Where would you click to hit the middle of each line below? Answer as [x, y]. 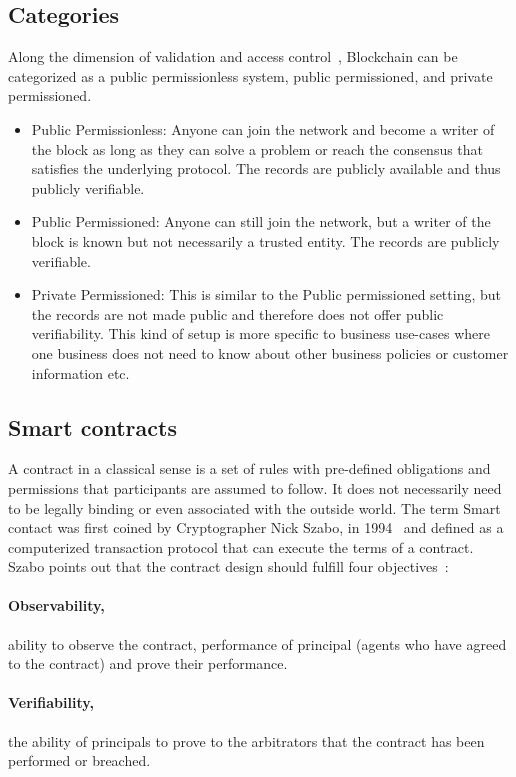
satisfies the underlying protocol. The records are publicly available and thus [266, 168]
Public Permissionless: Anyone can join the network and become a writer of [263, 128]
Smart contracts [92, 426]
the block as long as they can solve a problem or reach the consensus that [257, 148]
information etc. [80, 372]
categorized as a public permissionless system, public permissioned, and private [250, 75]
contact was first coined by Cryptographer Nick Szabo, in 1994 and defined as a [256, 527]
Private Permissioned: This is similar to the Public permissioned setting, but [266, 294]
